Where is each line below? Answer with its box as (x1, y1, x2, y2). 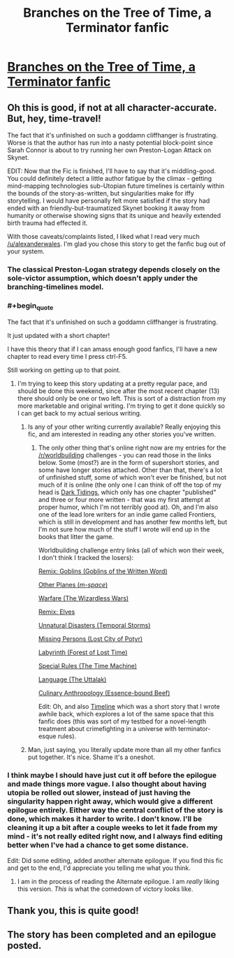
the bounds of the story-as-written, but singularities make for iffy (7, 189, 194, 197)
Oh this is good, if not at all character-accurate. (7, 101, 217, 113)
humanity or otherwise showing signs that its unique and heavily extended (7, 212, 221, 219)
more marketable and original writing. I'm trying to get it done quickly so (17, 401, 226, 410)
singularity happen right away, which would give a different (7, 797, 213, 806)
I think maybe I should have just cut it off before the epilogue (7, 770, 217, 780)
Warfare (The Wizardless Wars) (38, 594, 129, 603)
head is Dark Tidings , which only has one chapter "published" (38, 488, 217, 496)
